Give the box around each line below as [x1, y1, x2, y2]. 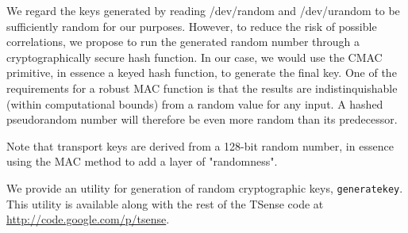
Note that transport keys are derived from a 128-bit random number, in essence [6, 137, 394, 154]
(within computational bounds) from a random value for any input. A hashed [6, 95, 383, 112]
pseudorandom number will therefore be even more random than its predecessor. [6, 111, 398, 128]
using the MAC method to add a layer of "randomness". [6, 153, 278, 170]
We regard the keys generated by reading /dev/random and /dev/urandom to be [6, 2, 400, 18]
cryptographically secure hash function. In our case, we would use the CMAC [6, 48, 383, 65]
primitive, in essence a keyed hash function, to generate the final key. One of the [6, 64, 397, 81]
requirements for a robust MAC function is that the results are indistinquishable [6, 79, 398, 96]
